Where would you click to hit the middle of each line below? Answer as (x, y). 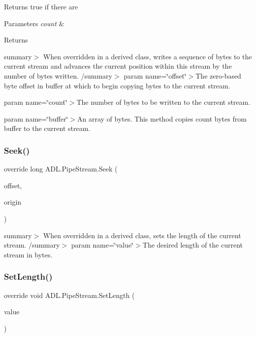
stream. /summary (32, 245)
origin (13, 202)
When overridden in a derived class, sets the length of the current (142, 235)
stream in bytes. (28, 254)
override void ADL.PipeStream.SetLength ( (69, 295)
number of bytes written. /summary (58, 75)
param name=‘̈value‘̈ (102, 245)
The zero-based (218, 75)
